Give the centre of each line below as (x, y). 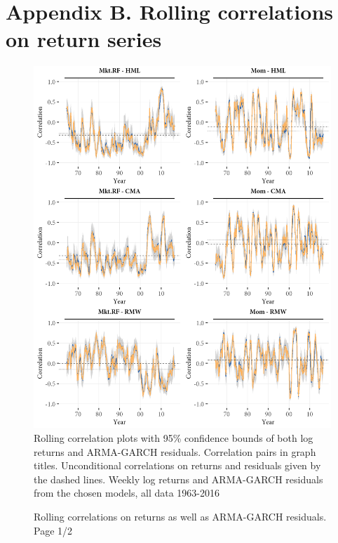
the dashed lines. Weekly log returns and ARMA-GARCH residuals (178, 479)
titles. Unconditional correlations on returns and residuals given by (177, 465)
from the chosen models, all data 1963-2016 (127, 493)
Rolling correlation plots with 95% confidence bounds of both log (174, 437)
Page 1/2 (53, 530)
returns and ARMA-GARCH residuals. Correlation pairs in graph (175, 451)
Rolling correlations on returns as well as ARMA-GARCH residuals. (180, 516)
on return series (84, 39)
